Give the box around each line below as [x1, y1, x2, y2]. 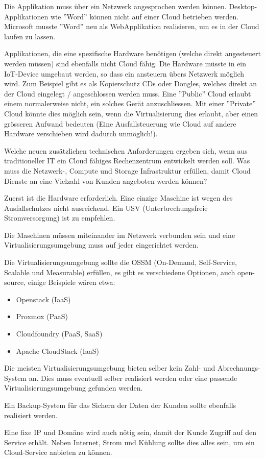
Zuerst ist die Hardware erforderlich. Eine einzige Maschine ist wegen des [4, 192, 233, 203]
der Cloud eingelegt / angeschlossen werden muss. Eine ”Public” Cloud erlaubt [4, 88, 251, 99]
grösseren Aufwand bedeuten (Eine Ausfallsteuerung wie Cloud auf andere [4, 118, 236, 129]
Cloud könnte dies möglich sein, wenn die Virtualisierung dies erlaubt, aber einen [4, 108, 258, 118]
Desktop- [229, 1, 257, 11]
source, [4, 277, 26, 287]
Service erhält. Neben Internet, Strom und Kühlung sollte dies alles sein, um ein [4, 437, 255, 447]
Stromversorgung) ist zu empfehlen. [4, 212, 115, 223]
